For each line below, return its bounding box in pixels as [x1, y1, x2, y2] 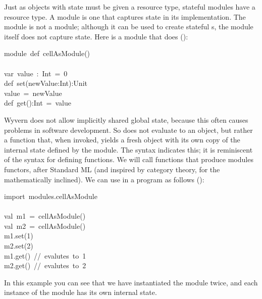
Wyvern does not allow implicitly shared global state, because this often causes [4, 114, 248, 125]
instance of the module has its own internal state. [4, 287, 157, 297]
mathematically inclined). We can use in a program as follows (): [4, 174, 204, 184]
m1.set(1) [4, 230, 33, 241]
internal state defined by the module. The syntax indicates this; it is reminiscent [4, 144, 253, 155]
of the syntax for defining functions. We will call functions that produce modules [4, 154, 253, 165]
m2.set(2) [4, 240, 33, 251]
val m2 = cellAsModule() [4, 220, 86, 231]
